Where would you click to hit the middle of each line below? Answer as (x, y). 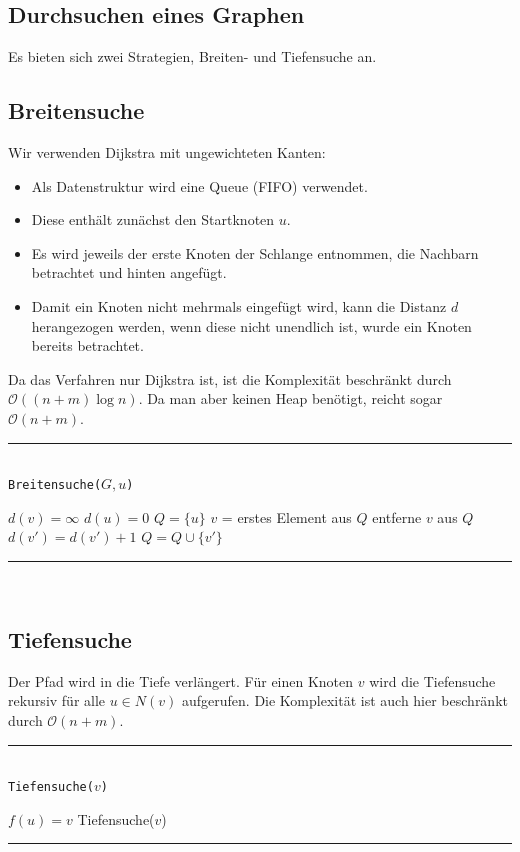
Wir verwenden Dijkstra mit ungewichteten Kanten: (167, 152)
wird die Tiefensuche (432, 680)
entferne (397, 516)
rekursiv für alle (57, 700)
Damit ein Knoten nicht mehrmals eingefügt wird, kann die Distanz (239, 305)
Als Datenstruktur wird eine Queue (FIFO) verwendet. (199, 185)
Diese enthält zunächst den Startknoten (153, 219)
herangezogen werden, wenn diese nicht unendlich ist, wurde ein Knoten (251, 325)
